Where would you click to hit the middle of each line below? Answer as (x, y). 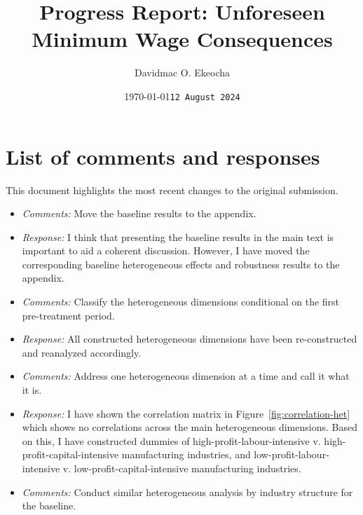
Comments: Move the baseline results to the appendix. (139, 213)
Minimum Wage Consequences (182, 39)
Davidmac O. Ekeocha (182, 73)
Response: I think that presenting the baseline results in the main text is (178, 236)
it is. (32, 390)
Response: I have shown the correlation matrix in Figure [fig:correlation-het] (186, 413)
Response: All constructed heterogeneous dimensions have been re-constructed (190, 339)
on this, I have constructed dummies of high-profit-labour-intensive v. (171, 440)
